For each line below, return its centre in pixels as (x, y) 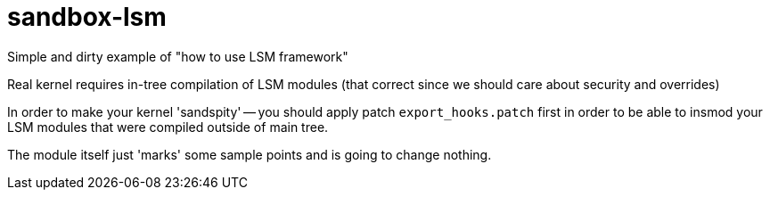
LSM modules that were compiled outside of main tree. (168, 127)
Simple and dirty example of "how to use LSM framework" (178, 56)
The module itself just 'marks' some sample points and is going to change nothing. (250, 154)
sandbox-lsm (87, 17)
